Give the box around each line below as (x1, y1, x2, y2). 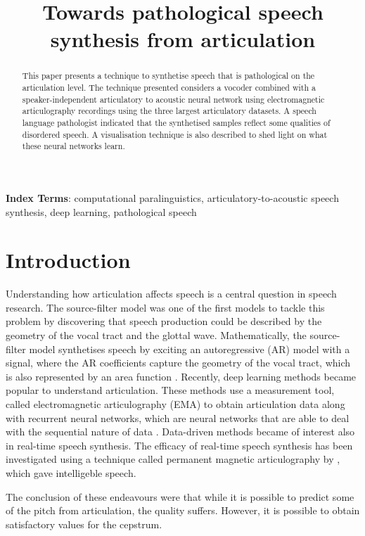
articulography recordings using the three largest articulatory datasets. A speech (22, 105, 316, 117)
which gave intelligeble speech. (6, 465, 136, 480)
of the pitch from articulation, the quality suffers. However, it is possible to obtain (6, 503, 360, 518)
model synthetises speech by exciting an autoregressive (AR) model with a (29, 341, 350, 356)
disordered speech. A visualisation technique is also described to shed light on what (22, 128, 328, 140)
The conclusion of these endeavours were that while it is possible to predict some (6, 489, 354, 504)
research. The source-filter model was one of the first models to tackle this (6, 300, 325, 314)
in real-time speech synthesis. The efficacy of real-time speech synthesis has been (6, 438, 353, 452)
